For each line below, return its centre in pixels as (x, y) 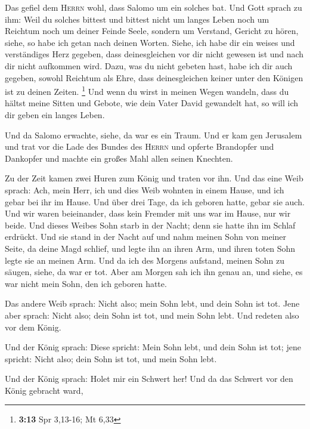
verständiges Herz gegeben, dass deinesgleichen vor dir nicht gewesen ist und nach (154, 54)
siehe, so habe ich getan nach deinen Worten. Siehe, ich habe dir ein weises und (150, 42)
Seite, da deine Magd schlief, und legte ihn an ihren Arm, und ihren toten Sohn (150, 248)
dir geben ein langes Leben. (55, 115)
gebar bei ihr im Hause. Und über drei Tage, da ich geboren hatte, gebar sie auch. (155, 201)
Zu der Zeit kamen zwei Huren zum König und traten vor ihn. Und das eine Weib (154, 178)
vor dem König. (33, 327)
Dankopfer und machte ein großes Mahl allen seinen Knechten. (119, 158)
